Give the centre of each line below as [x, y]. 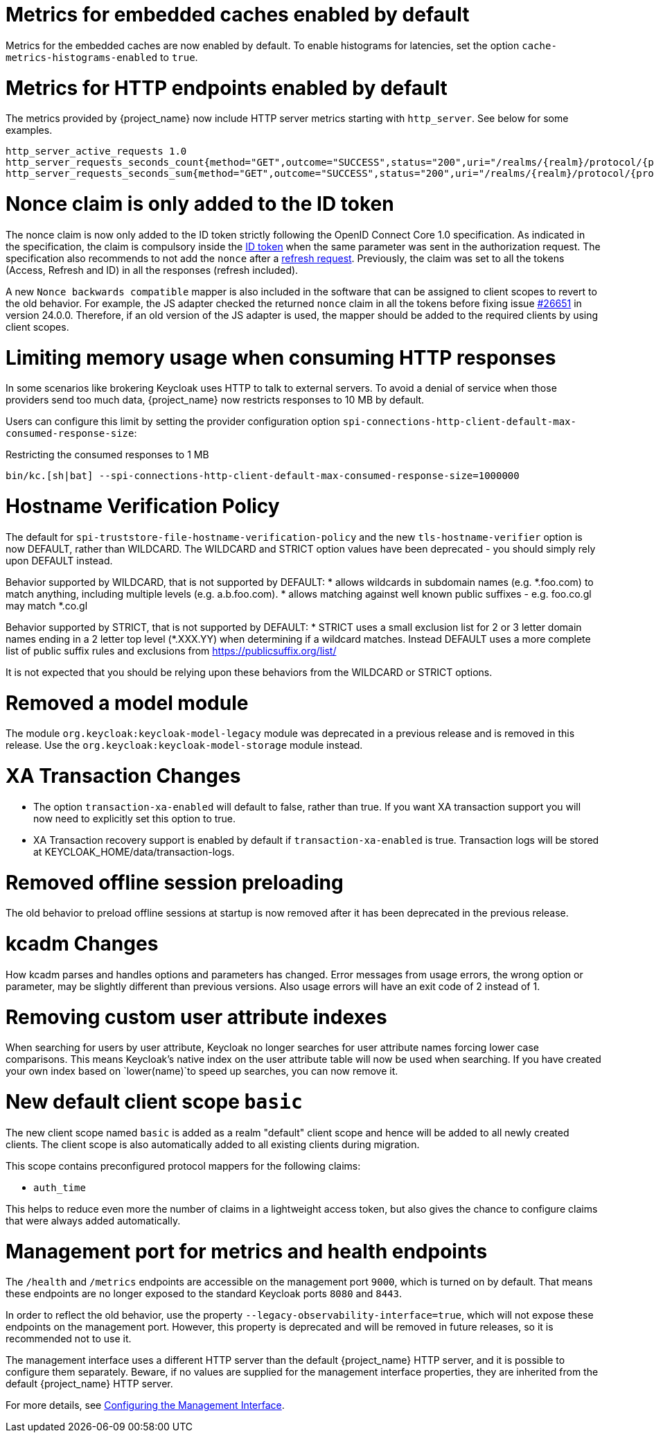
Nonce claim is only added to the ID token [200, 204]
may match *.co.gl [47, 605]
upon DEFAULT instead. [59, 560]
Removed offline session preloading [175, 882]
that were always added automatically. [93, 1220]
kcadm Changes [82, 944]
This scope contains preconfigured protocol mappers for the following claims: [183, 1166]
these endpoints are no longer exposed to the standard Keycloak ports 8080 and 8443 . [204, 1294]
